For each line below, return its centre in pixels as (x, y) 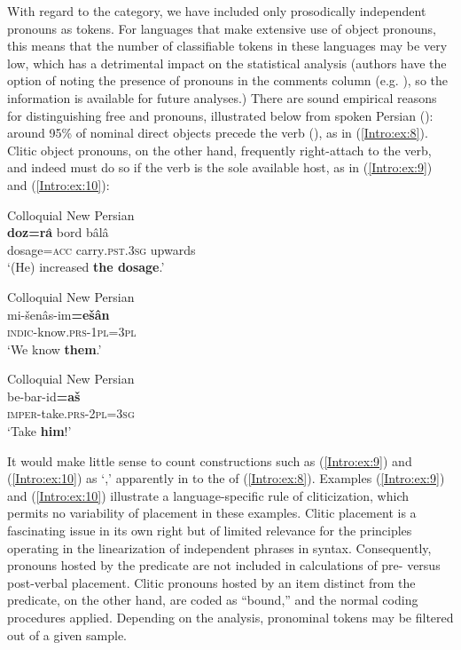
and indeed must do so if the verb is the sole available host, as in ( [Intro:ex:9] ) (220, 167)
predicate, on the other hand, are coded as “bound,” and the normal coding (213, 600)
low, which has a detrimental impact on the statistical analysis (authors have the (227, 63)
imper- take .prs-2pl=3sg (71, 413)
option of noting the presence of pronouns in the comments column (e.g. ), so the (227, 80)
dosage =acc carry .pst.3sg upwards (102, 249)
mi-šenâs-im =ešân (59, 314)
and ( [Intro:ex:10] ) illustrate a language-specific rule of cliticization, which (208, 495)
